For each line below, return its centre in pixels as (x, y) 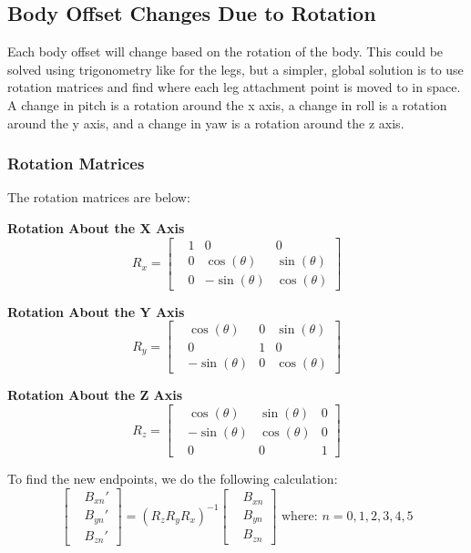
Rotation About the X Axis (96, 227)
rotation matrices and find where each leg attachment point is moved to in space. (234, 87)
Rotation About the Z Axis (95, 395)
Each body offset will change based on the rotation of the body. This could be (225, 51)
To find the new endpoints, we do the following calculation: (173, 479)
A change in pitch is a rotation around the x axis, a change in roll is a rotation (227, 104)
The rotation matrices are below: (99, 197)
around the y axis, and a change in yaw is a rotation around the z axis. (206, 123)
